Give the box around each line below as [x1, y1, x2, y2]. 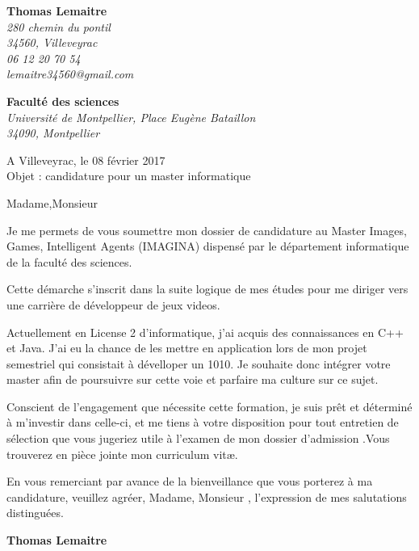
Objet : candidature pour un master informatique [6, 167, 251, 184]
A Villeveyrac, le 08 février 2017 [6, 151, 166, 168]
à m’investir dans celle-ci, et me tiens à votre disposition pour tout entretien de [6, 414, 399, 431]
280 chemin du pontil [6, 18, 111, 35]
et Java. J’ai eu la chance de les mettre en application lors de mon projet [6, 339, 367, 356]
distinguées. [6, 504, 64, 521]
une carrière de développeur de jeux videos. [6, 296, 220, 313]
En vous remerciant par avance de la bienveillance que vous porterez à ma [6, 473, 373, 490]
